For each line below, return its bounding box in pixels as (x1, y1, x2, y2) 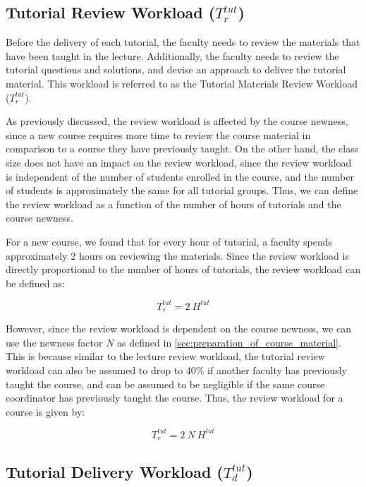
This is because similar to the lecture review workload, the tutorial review (6, 349, 325, 363)
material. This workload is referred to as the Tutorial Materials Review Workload (6, 76, 358, 90)
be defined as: (6, 275, 65, 290)
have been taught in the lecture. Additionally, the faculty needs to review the (6, 48, 339, 63)
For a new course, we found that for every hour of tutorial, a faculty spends (6, 234, 333, 248)
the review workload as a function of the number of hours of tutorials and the (6, 196, 341, 211)
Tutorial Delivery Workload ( (6, 460, 224, 482)
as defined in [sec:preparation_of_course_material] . (117, 335, 341, 349)
